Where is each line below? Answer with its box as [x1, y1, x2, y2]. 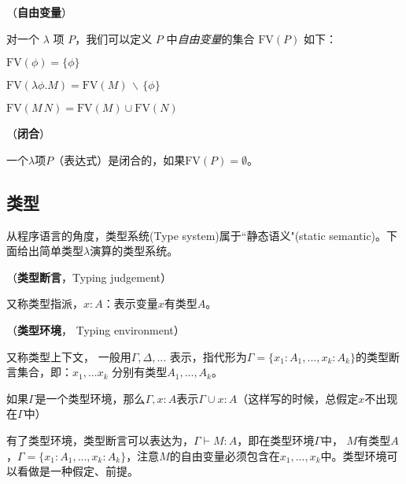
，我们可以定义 [75, 30, 153, 46]
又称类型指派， [6, 295, 83, 312]
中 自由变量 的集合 [166, 30, 255, 46]
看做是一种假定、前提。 [17, 463, 138, 479]
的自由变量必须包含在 [169, 447, 280, 464]
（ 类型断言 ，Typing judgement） [6, 268, 172, 285]
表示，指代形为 [169, 348, 247, 364]
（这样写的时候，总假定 [237, 390, 359, 406]
